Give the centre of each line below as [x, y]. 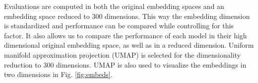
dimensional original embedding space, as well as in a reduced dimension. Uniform [129, 45]
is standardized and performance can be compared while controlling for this [119, 26]
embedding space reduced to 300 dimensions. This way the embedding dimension [127, 16]
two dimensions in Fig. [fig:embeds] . [58, 74]
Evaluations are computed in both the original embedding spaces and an [114, 6]
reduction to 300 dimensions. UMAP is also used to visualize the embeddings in [125, 64]
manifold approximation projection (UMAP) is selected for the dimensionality [122, 54]
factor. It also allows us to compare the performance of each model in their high [126, 35]
